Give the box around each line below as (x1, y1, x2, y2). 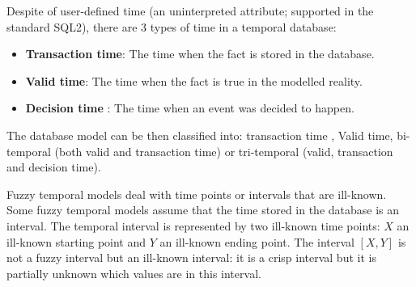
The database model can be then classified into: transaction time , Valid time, (6, 126, 393, 143)
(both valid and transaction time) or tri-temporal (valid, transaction (54, 142, 393, 159)
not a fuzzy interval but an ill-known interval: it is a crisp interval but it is (6, 249, 376, 266)
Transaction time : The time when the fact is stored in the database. (25, 45, 375, 62)
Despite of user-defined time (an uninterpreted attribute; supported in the (6, 2, 374, 19)
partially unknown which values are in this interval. (6, 264, 261, 281)
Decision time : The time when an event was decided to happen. (25, 99, 354, 116)
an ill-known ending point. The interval (159, 233, 354, 250)
